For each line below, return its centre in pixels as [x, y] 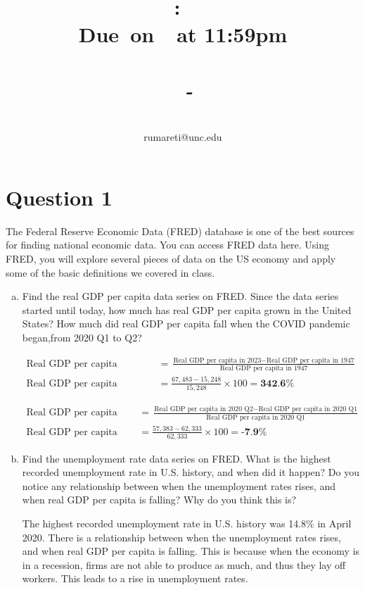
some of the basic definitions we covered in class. [110, 272]
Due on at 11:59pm [183, 34]
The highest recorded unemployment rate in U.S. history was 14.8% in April [187, 523]
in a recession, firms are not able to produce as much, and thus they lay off [184, 564]
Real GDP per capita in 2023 [217, 360]
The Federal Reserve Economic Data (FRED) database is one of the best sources [180, 231]
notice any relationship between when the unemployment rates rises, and [179, 485]
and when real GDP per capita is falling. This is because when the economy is [191, 551]
